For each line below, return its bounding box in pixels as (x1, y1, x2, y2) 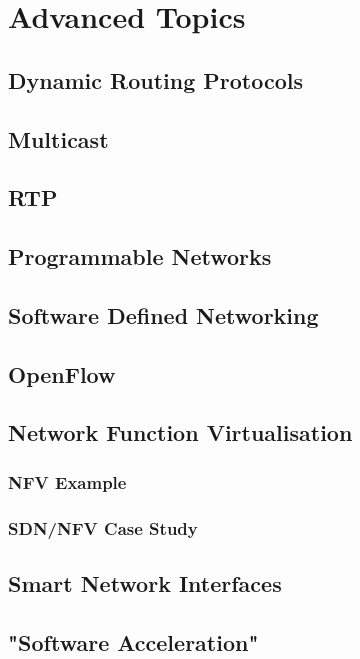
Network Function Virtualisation (8, 417, 353, 448)
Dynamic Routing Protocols (8, 64, 303, 95)
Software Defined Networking (8, 299, 319, 330)
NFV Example (8, 469, 127, 494)
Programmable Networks (8, 241, 272, 272)
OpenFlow (8, 358, 116, 389)
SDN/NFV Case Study (8, 515, 198, 540)
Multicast (8, 123, 109, 154)
